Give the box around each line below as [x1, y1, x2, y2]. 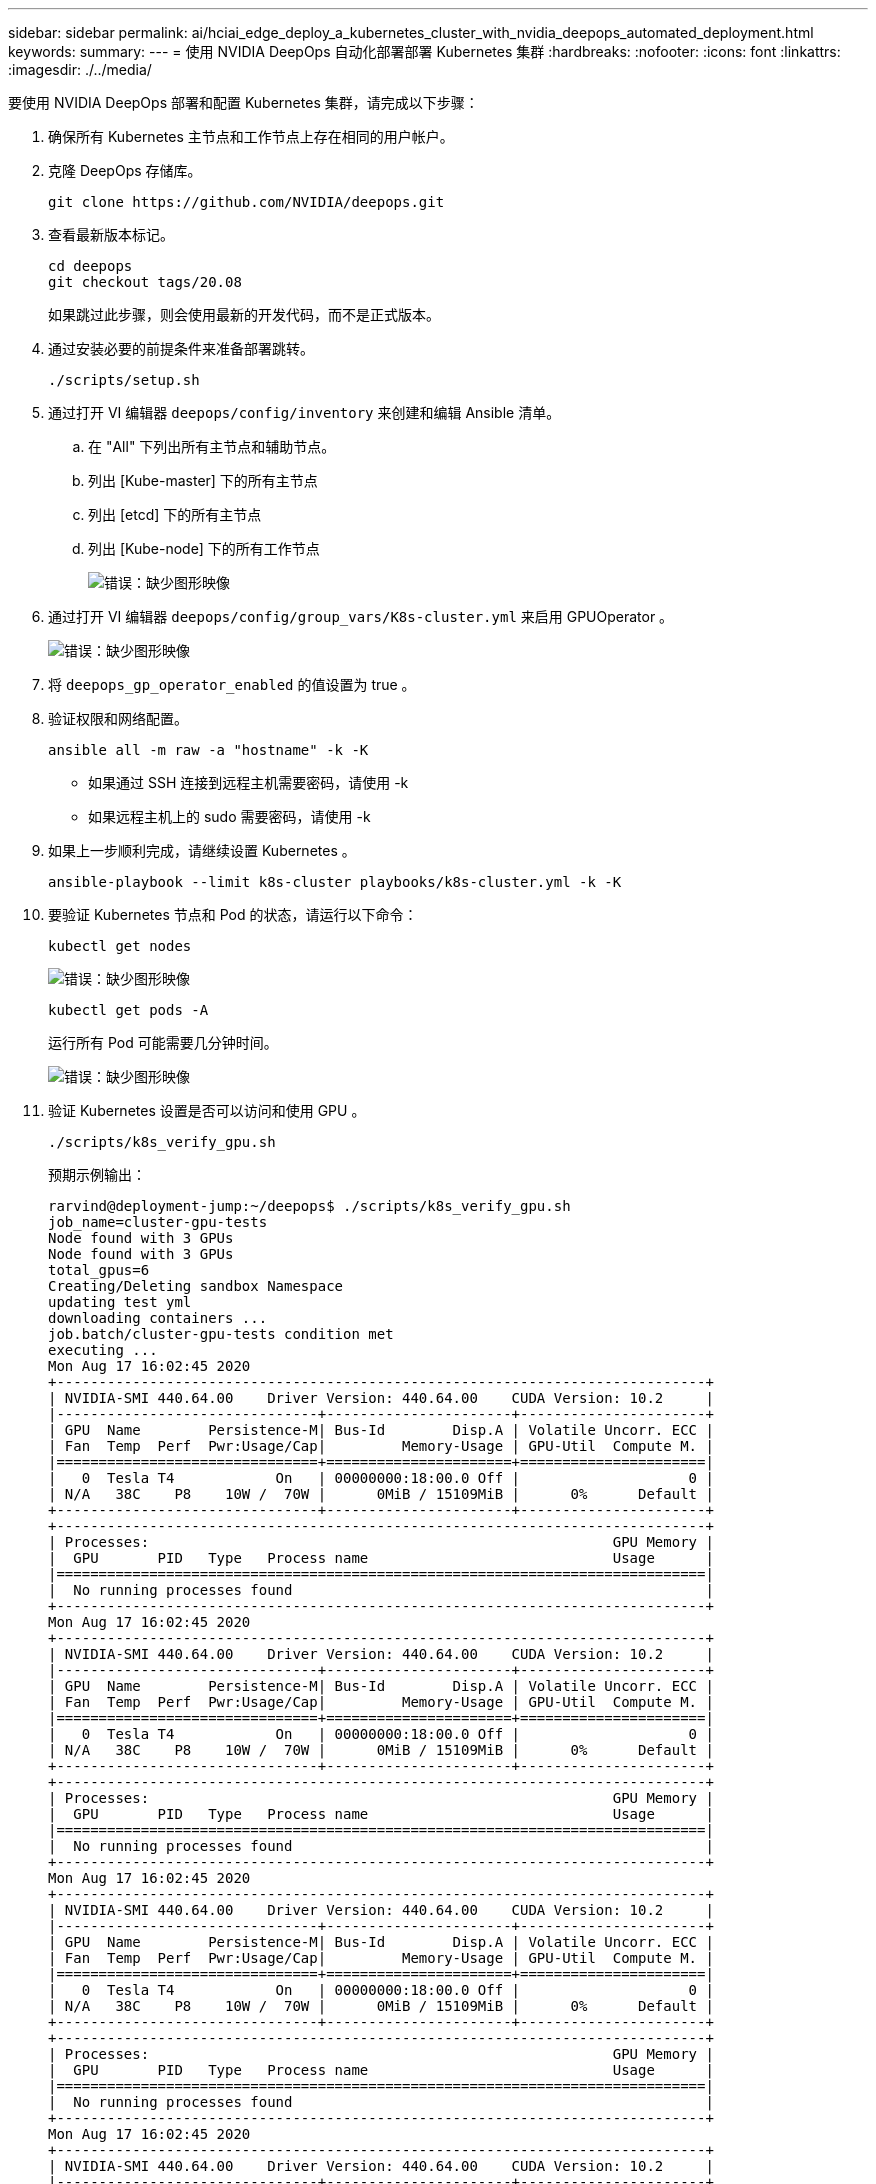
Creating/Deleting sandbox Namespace [48, 1278, 344, 1294]
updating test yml [48, 1294, 192, 1310]
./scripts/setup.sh [48, 372, 200, 388]
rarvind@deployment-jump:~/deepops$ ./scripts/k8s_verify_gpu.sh [48, 1198, 571, 1214]
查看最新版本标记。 [48, 226, 174, 243]
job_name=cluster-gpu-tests [48, 1214, 268, 1230]
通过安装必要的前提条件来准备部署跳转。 [48, 340, 314, 357]
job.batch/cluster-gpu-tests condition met [48, 1326, 394, 1342]
